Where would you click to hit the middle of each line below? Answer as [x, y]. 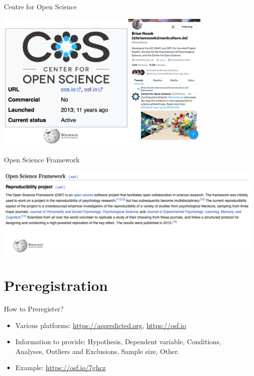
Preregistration [56, 285]
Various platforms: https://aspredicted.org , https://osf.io [101, 325]
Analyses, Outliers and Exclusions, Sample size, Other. [97, 351]
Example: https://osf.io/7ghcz [61, 367]
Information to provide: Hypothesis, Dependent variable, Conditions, [118, 342]
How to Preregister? [34, 308]
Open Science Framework [42, 159]
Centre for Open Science [41, 6]
